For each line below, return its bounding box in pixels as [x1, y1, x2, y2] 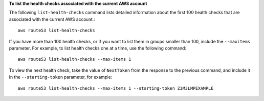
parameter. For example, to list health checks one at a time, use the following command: [9, 45, 187, 51]
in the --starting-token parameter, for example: [9, 74, 112, 80]
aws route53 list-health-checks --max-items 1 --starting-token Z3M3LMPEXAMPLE [18, 85, 214, 91]
